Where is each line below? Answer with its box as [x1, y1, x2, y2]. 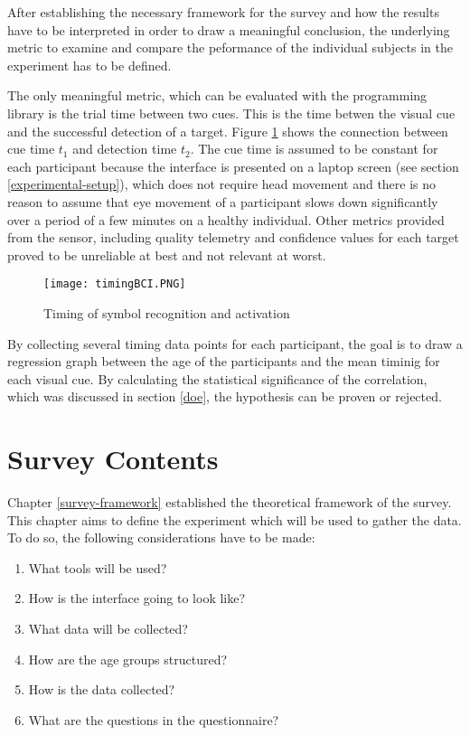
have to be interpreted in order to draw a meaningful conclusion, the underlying [7, 20, 450, 39]
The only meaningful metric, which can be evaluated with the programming [7, 86, 428, 105]
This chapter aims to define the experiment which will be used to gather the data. [7, 510, 462, 529]
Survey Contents [7, 440, 219, 477]
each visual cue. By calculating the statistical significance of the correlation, [7, 369, 428, 388]
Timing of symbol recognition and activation [43, 303, 290, 322]
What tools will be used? [28, 558, 167, 577]
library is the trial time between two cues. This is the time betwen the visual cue [7, 103, 456, 122]
